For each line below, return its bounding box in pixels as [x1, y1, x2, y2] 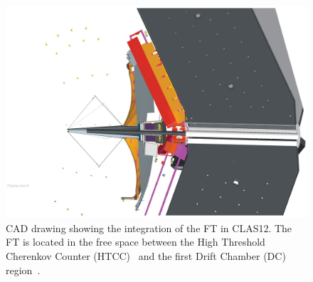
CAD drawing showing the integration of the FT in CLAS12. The [6, 220, 292, 235]
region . [6, 262, 41, 277]
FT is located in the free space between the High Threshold [6, 234, 265, 249]
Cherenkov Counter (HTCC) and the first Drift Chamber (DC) [6, 248, 286, 263]
